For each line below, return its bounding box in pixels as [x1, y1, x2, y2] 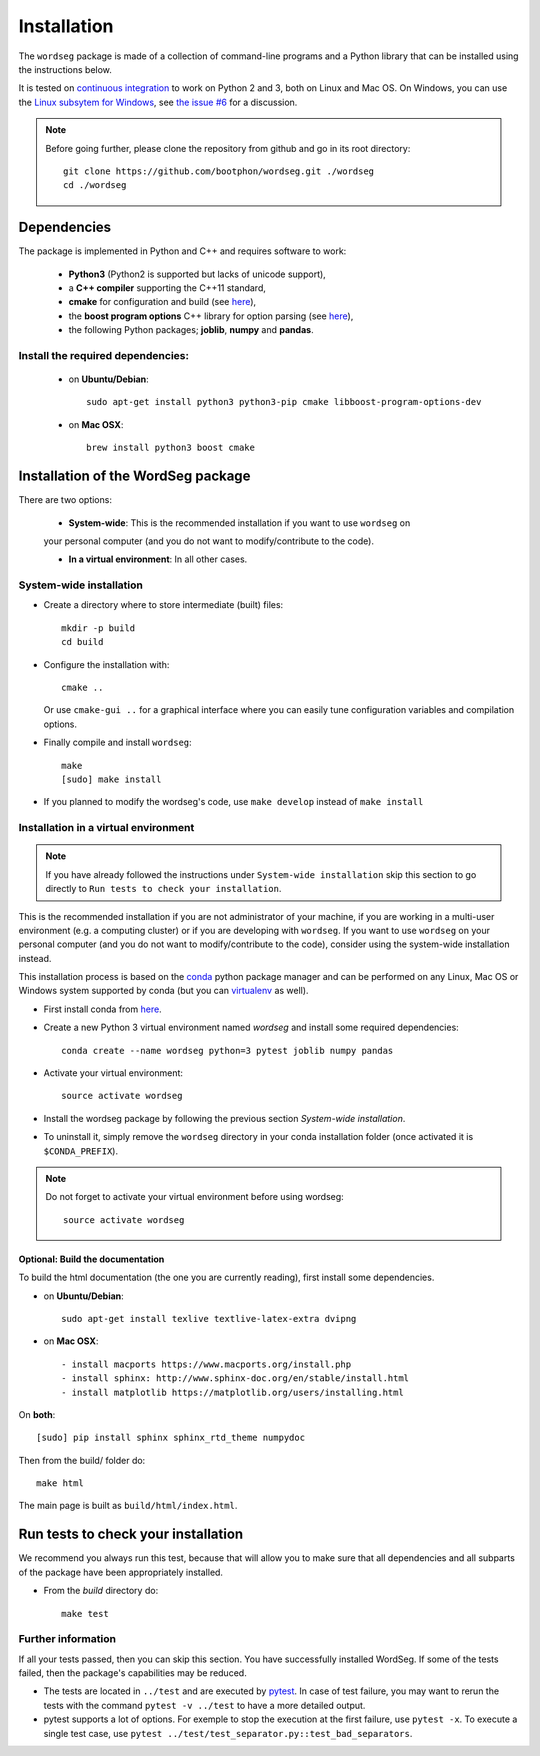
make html [36, 1478, 84, 1489]
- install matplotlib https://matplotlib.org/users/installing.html [61, 1386, 404, 1398]
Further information [18, 1632, 117, 1646]
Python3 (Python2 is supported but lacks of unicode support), [68, 268, 327, 280]
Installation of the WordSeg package [18, 468, 251, 485]
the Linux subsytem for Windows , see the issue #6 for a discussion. [18, 96, 298, 108]
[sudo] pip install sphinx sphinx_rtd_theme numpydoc [36, 1432, 305, 1444]
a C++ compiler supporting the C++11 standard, [68, 281, 267, 294]
